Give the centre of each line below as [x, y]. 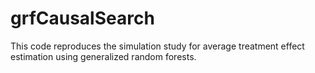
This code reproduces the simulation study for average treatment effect [157, 46]
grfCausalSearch [82, 18]
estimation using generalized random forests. [103, 56]
